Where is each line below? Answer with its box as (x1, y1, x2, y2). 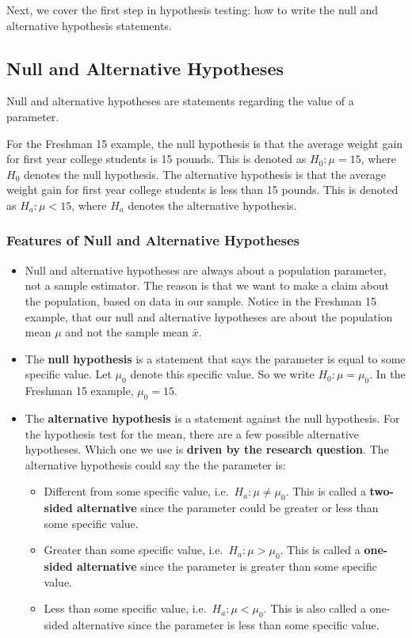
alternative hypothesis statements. (6, 17, 172, 33)
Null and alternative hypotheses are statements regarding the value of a (6, 93, 354, 109)
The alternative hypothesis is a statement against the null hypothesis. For (25, 409, 400, 426)
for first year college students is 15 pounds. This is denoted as (6, 150, 307, 167)
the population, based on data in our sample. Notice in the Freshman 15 (25, 292, 376, 309)
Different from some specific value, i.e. (44, 483, 229, 499)
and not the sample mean (65, 324, 189, 340)
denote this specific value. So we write (130, 366, 315, 382)
